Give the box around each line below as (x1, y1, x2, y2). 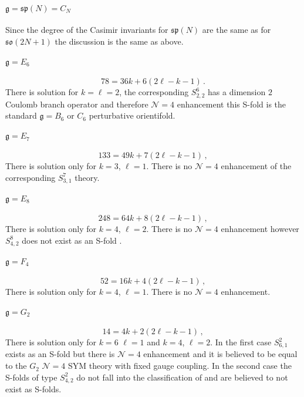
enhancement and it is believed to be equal (143, 348, 298, 360)
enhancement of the (221, 160, 292, 172)
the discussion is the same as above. (55, 35, 184, 47)
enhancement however (221, 223, 299, 235)
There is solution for (5, 86, 79, 98)
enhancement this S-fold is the (177, 97, 286, 110)
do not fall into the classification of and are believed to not (76, 371, 288, 383)
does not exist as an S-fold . (22, 234, 122, 246)
